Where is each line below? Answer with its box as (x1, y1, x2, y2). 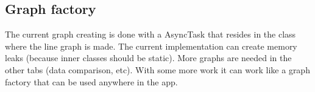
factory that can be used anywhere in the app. (5, 75, 178, 88)
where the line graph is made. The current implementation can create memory (5, 39, 297, 52)
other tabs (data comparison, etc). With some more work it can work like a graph (5, 63, 310, 76)
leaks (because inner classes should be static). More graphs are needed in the (5, 51, 292, 64)
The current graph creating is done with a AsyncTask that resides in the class (5, 28, 296, 41)
